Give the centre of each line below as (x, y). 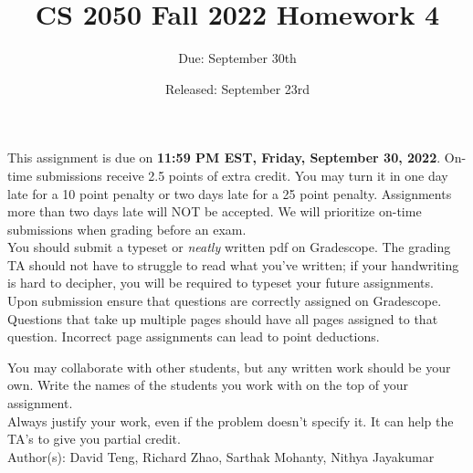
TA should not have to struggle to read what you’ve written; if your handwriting (233, 264)
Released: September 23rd (237, 88)
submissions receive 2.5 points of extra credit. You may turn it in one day (242, 175)
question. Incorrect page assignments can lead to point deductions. (194, 336)
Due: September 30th (237, 58)
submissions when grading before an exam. (127, 229)
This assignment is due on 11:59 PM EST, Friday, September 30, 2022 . (224, 158)
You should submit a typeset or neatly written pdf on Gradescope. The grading (229, 247)
